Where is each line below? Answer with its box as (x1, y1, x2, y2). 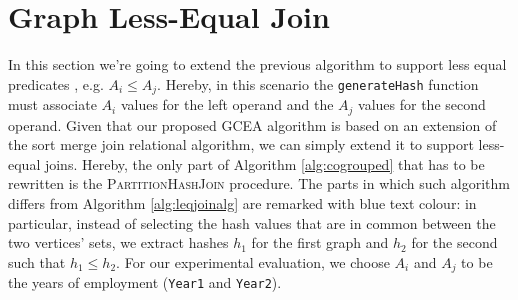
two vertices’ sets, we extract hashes (8, 232, 229, 253)
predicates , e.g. (8, 73, 104, 94)
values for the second (358, 94, 486, 115)
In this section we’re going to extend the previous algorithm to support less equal (8, 54, 507, 75)
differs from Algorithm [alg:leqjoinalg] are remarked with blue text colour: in (8, 193, 477, 213)
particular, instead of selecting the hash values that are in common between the (8, 212, 496, 233)
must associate (8, 94, 97, 115)
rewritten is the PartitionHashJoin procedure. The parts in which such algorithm (8, 173, 510, 194)
